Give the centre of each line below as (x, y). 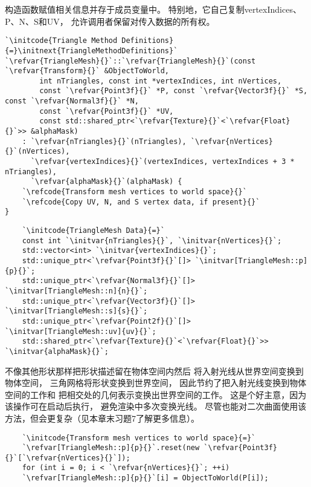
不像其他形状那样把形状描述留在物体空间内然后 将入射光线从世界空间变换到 (154, 371)
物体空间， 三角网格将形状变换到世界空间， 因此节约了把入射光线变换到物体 (156, 383)
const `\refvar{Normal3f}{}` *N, (72, 101)
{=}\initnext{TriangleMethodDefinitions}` (91, 51)
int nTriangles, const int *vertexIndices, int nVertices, (161, 81)
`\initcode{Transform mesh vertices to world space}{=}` (139, 438)
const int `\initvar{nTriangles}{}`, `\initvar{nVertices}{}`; (152, 240)
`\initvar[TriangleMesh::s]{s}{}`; (76, 311)
